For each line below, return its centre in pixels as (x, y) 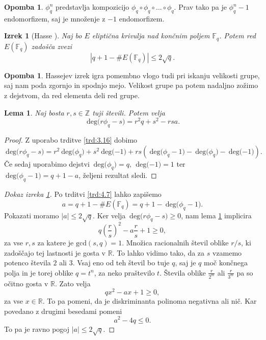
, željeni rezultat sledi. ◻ (118, 175)
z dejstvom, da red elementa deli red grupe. (72, 95)
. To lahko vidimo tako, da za (158, 252)
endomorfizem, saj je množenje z (55, 18)
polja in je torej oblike (39, 272)
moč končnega (225, 263)
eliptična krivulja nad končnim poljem (151, 36)
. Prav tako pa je (200, 7)
